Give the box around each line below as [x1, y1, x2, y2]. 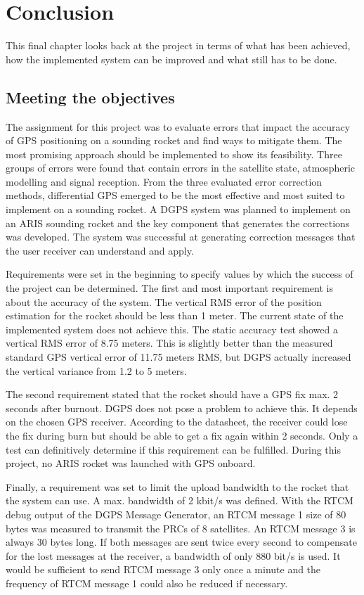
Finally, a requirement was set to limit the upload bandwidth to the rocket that [6, 479, 349, 494]
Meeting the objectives [6, 86, 175, 108]
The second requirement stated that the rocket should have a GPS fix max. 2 [6, 387, 339, 402]
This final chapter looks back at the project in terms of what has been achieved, [6, 38, 351, 53]
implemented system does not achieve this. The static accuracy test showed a [6, 321, 338, 336]
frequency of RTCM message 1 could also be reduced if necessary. [6, 575, 288, 590]
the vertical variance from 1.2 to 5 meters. [6, 363, 187, 378]
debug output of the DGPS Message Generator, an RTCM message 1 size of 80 [6, 506, 346, 521]
